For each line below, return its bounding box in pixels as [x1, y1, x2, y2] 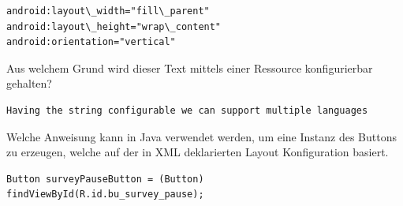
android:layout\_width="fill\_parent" [6, 6, 210, 17]
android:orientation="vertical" [6, 36, 176, 48]
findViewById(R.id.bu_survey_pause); [6, 189, 204, 200]
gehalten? [6, 75, 52, 92]
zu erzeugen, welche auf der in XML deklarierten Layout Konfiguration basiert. [6, 144, 389, 160]
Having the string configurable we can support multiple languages [6, 104, 368, 116]
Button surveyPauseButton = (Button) [6, 173, 204, 185]
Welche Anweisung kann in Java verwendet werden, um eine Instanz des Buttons [6, 128, 397, 144]
